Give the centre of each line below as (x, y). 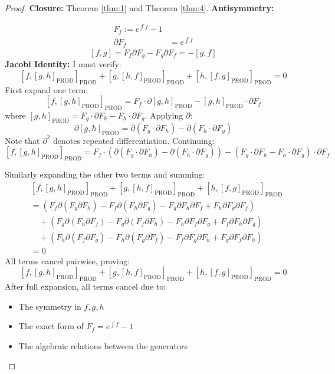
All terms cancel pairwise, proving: (68, 260)
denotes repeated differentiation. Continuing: (134, 140)
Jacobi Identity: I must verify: (63, 64)
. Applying (164, 115)
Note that (22, 140)
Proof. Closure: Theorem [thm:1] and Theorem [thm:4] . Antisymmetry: (139, 8)
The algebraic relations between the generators (103, 345)
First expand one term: (47, 89)
